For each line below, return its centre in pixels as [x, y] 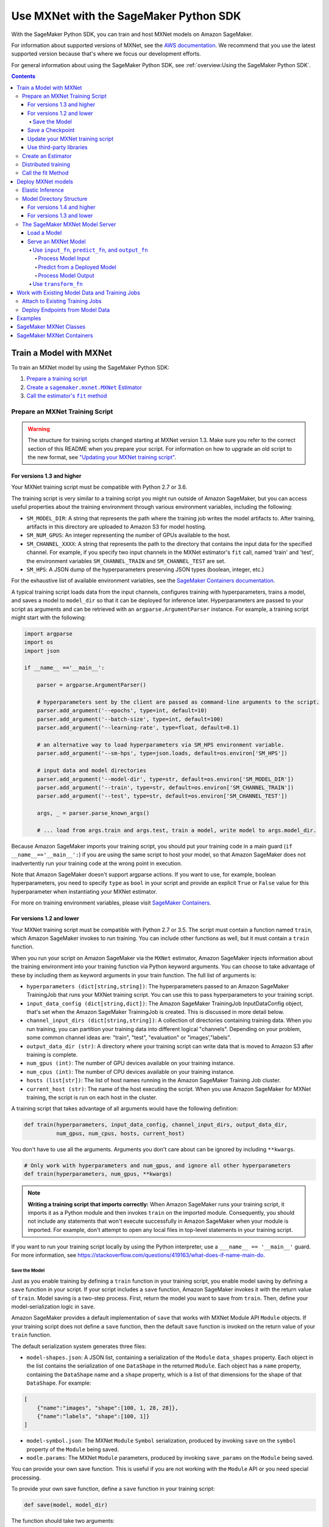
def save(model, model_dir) [66, 1505]
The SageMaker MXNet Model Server [69, 224]
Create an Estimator [47, 156]
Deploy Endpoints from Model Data [66, 310]
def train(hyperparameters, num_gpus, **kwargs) [98, 1174]
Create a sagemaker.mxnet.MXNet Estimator [84, 387]
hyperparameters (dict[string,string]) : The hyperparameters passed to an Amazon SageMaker [158, 986]
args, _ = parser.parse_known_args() [93, 813]
